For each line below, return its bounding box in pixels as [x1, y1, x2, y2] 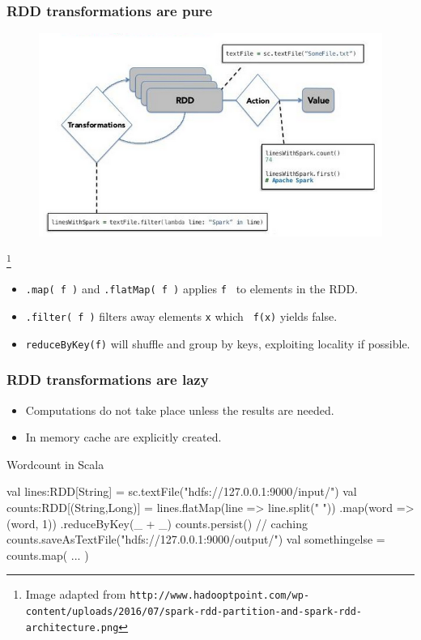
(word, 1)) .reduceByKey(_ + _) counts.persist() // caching [6, 514, 308, 531]
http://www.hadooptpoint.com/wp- [130, 590, 310, 602]
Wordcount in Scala [6, 455, 104, 472]
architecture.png [25, 621, 119, 634]
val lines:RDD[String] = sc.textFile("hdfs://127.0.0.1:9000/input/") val [6, 483, 357, 500]
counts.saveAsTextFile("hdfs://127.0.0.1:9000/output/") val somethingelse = [6, 531, 385, 548]
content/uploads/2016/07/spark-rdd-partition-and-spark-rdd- [25, 606, 363, 618]
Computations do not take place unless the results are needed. [25, 401, 334, 418]
